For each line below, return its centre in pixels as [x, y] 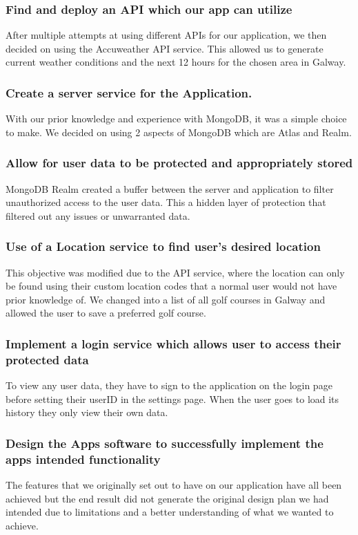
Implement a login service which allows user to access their [173, 343]
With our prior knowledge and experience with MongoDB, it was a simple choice [176, 119]
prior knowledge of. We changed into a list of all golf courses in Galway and [166, 299]
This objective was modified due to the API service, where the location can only [175, 272]
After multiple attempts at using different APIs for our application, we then [166, 35]
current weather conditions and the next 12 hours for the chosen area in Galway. [176, 62]
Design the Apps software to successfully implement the [165, 443]
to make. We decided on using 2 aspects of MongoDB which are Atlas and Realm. [179, 132]
